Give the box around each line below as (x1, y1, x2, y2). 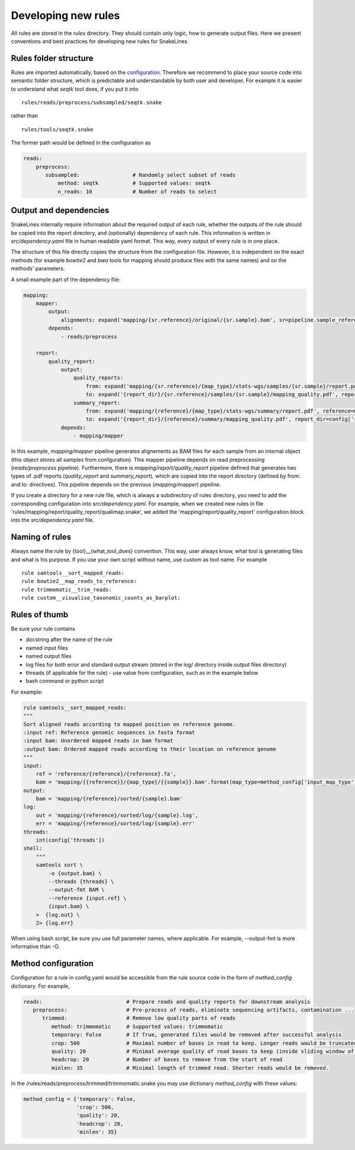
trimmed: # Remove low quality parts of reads (42, 1015, 236, 1022)
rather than (11, 112, 38, 120)
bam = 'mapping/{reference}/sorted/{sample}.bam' (35, 795, 183, 802)
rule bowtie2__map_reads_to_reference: (21, 578, 137, 585)
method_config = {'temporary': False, (23, 1096, 136, 1102)
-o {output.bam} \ (48, 870, 102, 877)
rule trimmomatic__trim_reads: (21, 586, 112, 593)
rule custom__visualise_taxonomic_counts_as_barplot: (21, 595, 180, 601)
